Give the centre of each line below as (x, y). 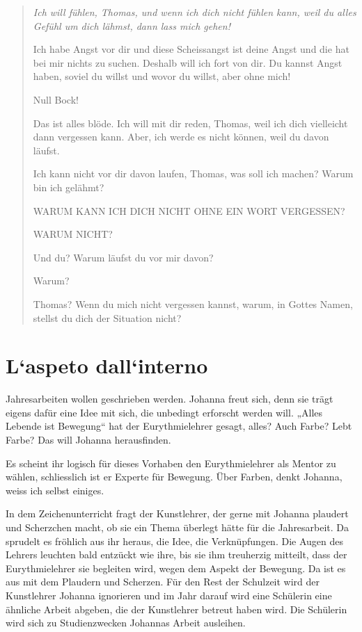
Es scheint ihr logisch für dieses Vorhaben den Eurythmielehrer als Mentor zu (171, 463)
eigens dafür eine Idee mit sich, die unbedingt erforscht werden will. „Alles (164, 412)
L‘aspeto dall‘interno (107, 365)
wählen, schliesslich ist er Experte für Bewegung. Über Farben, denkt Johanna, (174, 477)
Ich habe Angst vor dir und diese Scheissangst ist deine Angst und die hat (191, 49)
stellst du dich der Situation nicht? (107, 317)
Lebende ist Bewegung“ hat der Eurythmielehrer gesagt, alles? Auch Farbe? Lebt (179, 426)
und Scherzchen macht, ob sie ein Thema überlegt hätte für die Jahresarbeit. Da (178, 527)
